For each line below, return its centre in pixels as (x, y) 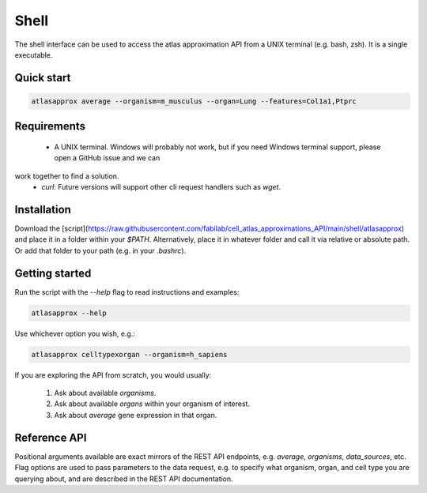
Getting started (53, 273)
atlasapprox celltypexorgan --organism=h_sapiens (129, 354)
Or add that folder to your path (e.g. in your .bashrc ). (100, 250)
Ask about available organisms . (105, 393)
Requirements (50, 126)
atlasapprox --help (69, 313)
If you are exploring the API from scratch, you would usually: (113, 374)
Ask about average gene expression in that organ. (136, 415)
